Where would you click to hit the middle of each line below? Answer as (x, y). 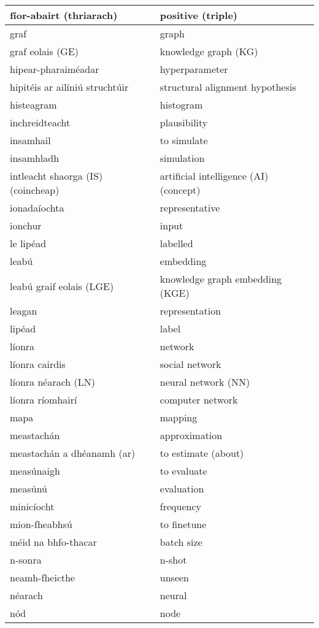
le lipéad (28, 243)
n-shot (173, 560)
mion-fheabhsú (41, 524)
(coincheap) (35, 190)
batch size (181, 542)
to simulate (184, 140)
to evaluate (183, 471)
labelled (176, 243)
